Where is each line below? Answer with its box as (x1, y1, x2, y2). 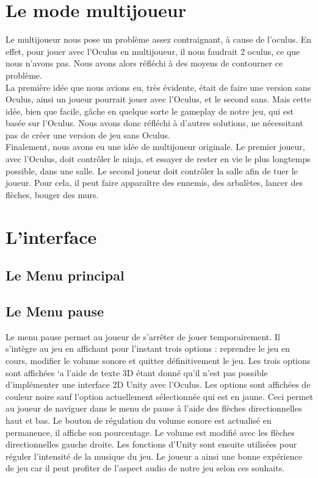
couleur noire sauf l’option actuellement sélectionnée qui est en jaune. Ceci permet (5, 390, 313, 402)
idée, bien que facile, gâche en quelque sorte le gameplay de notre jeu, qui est (5, 104, 294, 117)
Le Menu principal (5, 266, 125, 285)
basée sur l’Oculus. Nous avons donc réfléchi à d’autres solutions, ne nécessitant (5, 116, 303, 129)
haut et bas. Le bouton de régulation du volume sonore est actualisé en (5, 413, 272, 426)
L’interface (5, 224, 97, 249)
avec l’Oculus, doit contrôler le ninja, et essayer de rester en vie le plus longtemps (5, 152, 311, 165)
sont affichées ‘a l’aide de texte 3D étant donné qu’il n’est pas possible (5, 366, 268, 379)
